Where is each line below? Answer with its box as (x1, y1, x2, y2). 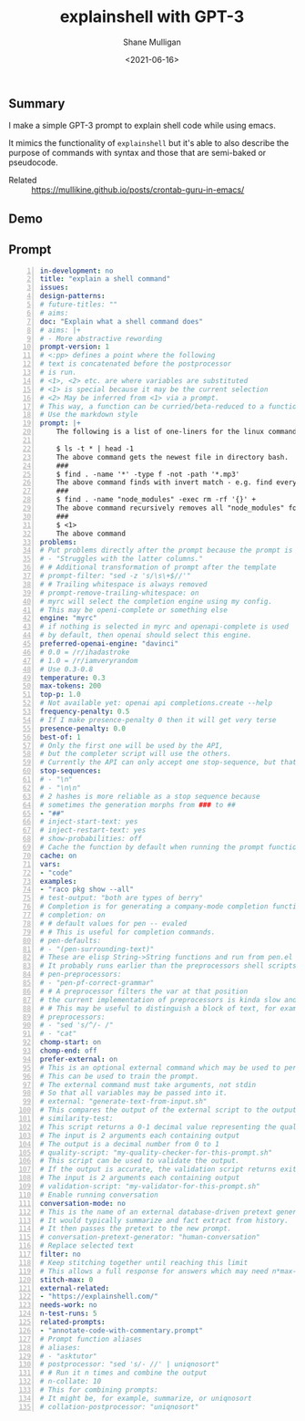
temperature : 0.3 (39, 673, 106, 682)
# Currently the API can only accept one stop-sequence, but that (39, 758, 298, 767)
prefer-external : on (39, 1054, 118, 1063)
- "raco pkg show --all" (39, 885, 134, 895)
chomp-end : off (39, 1046, 97, 1055)
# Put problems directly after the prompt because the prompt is (39, 545, 293, 555)
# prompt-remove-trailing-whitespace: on (39, 588, 199, 597)
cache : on (39, 851, 77, 860)
